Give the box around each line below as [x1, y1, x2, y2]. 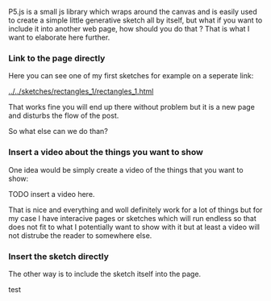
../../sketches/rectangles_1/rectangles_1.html [8, 86, 154, 96]
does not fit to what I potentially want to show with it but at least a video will [8, 222, 261, 232]
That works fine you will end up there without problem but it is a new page [8, 102, 256, 112]
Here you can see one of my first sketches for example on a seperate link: [8, 71, 254, 81]
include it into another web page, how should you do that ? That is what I [8, 24, 250, 33]
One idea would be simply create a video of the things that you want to [8, 165, 244, 174]
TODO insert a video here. [8, 189, 95, 199]
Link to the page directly [8, 52, 106, 64]
